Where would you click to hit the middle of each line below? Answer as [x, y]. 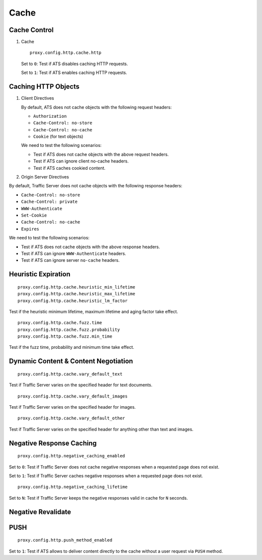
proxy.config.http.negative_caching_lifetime [73, 487]
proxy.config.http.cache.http [66, 53]
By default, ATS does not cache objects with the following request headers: [96, 107]
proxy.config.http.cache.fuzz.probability [69, 329]
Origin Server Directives [45, 177]
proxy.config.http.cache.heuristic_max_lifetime [76, 294]
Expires [30, 229]
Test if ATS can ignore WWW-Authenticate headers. [74, 253]
